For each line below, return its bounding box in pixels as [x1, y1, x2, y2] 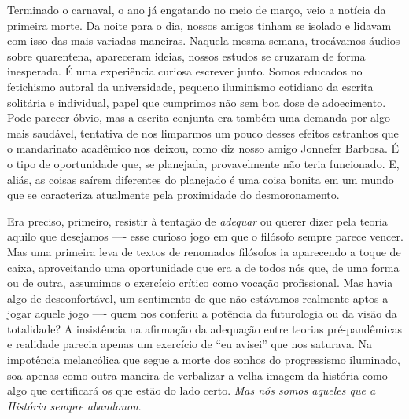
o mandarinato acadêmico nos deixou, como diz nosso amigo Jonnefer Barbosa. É [7, 140, 399, 156]
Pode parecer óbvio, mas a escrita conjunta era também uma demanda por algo [7, 109, 391, 126]
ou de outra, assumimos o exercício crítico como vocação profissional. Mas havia [7, 274, 393, 291]
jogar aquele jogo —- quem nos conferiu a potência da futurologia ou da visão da [7, 305, 397, 322]
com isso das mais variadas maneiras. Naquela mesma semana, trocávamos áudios [7, 32, 400, 49]
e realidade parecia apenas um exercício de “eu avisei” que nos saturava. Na [7, 336, 372, 352]
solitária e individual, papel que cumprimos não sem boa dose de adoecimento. [7, 94, 386, 110]
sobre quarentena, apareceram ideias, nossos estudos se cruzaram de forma [7, 47, 366, 64]
